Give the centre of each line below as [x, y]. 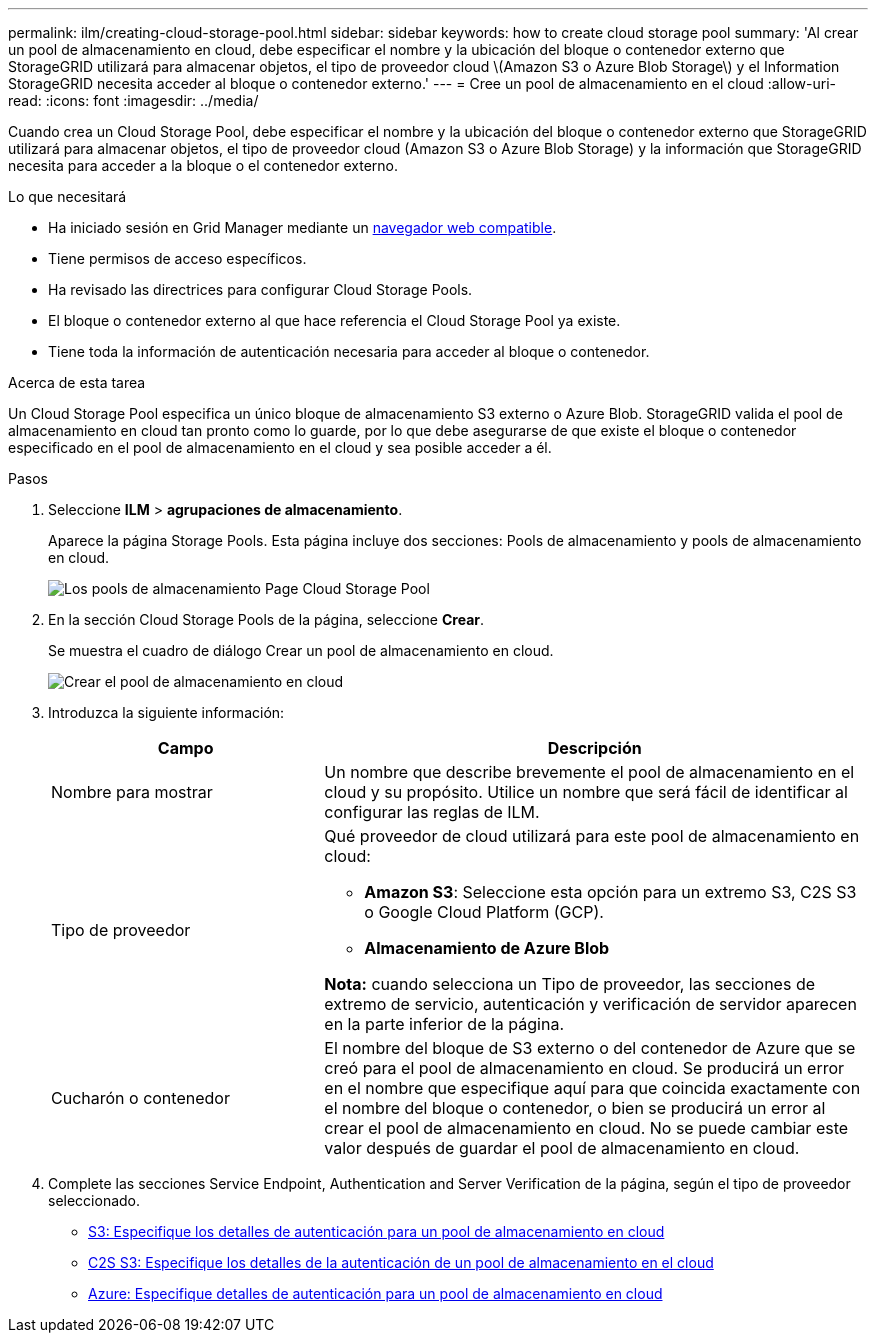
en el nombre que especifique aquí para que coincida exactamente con [592, 1088]
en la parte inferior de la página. [444, 1024]
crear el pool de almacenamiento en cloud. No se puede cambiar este [586, 1128]
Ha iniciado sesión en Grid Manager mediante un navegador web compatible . [302, 227]
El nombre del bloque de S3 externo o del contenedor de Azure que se [590, 1048]
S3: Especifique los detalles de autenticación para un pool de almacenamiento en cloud [376, 1231]
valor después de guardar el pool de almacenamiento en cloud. [562, 1148]
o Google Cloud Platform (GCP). [484, 912]
